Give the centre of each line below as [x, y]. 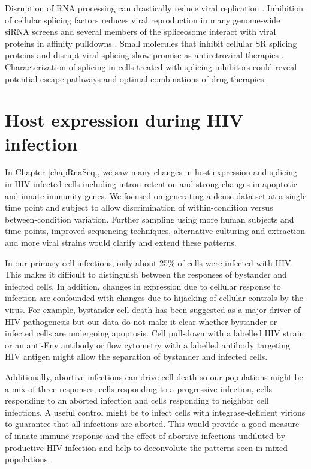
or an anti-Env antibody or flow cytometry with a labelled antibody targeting [148, 345]
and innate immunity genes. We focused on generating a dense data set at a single [156, 195]
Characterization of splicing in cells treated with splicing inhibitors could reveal [151, 66]
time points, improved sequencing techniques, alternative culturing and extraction [155, 231]
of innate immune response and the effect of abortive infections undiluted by [145, 435]
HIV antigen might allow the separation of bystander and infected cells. [136, 357]
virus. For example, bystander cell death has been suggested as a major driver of [153, 309]
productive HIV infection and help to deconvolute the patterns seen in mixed [146, 447]
